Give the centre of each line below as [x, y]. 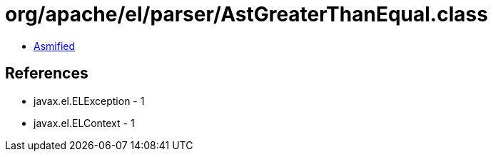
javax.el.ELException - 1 [89, 101]
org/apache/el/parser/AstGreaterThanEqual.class [246, 14]
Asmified [55, 46]
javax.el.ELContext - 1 [84, 123]
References [47, 74]
